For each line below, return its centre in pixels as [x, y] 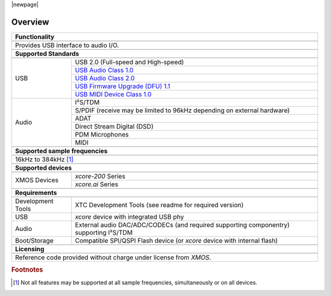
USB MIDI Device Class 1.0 [113, 94]
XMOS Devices [37, 180]
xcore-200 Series [100, 176]
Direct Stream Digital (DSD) [114, 126]
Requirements [36, 192]
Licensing [30, 249]
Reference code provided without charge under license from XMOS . [113, 257]
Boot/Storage [34, 240]
